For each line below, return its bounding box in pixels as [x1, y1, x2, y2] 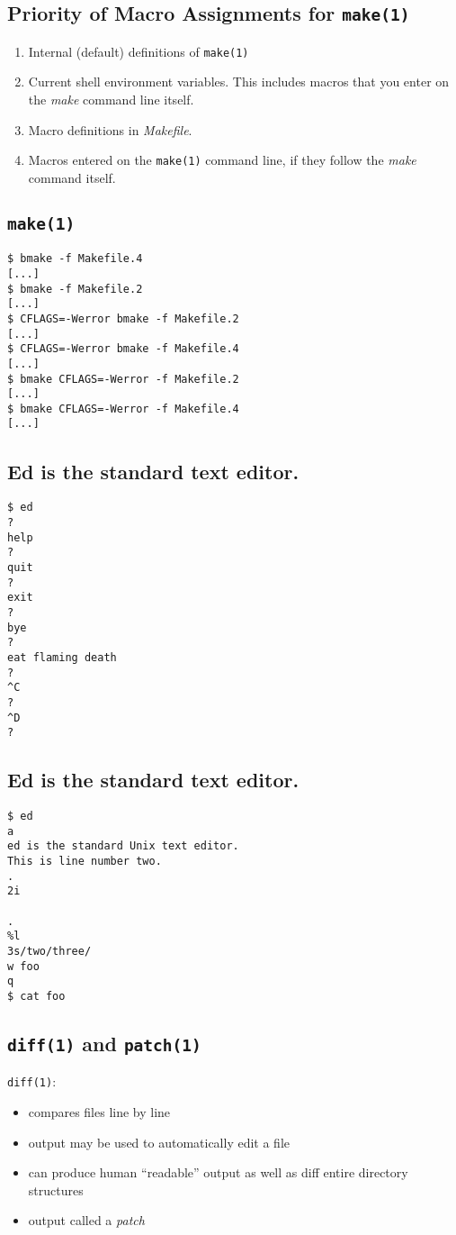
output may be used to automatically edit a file [28, 1132, 290, 1151]
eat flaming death [7, 650, 117, 664]
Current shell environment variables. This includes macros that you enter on [28, 72, 450, 91]
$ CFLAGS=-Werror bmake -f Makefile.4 [7, 342, 239, 356]
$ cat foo [7, 989, 66, 1003]
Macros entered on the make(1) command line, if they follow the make [28, 150, 416, 169]
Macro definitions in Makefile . [28, 120, 192, 139]
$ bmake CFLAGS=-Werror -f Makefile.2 [7, 372, 239, 386]
